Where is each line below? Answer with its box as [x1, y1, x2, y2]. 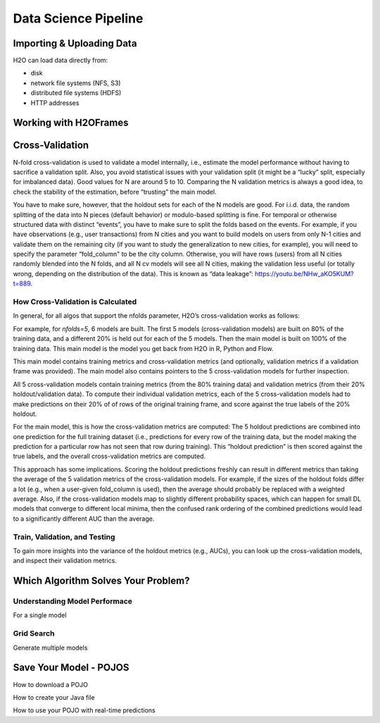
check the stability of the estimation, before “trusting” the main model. [13, 187, 217, 196]
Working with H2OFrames [13, 117, 129, 129]
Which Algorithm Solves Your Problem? [13, 575, 190, 587]
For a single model [13, 611, 67, 619]
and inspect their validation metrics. [13, 557, 118, 565]
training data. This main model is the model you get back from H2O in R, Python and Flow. [13, 344, 274, 352]
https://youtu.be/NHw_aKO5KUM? [254, 269, 355, 278]
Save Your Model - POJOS [13, 662, 129, 674]
